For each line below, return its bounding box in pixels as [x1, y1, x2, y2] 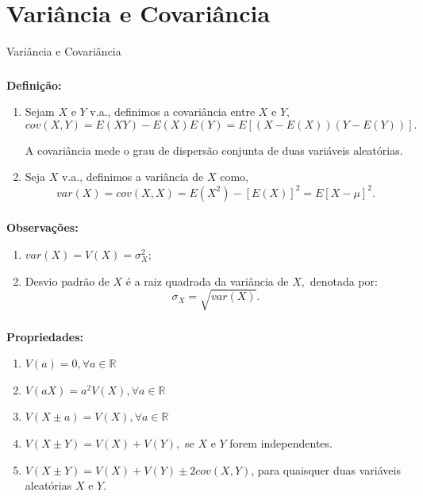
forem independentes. [229, 435, 333, 452]
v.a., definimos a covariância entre [90, 103, 256, 120]
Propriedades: [6, 328, 84, 344]
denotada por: [310, 272, 378, 289]
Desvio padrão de [25, 272, 110, 289]
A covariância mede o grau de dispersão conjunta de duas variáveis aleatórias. [25, 141, 403, 158]
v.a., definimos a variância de [62, 168, 204, 185]
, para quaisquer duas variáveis [251, 461, 401, 478]
